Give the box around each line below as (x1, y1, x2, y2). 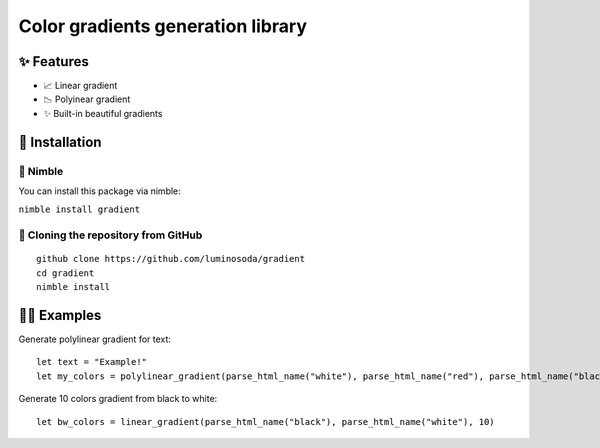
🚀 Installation (18, 133, 102, 150)
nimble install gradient (18, 204, 140, 215)
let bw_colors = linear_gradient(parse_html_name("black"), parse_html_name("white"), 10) (36, 416, 495, 427)
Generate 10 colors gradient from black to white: (18, 393, 218, 405)
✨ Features (18, 53, 89, 70)
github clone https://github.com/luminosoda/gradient (36, 253, 305, 265)
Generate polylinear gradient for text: (18, 333, 172, 345)
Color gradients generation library (18, 15, 307, 37)
